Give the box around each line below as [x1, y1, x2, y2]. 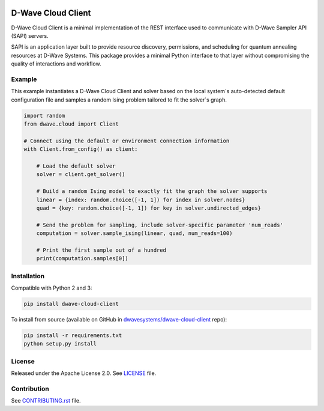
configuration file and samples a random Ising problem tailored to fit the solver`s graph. [11, 96, 227, 103]
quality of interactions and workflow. [11, 60, 101, 67]
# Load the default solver [36, 162, 116, 169]
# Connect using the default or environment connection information [23, 137, 230, 144]
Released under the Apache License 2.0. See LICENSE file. [11, 370, 157, 377]
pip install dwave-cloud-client [23, 300, 119, 307]
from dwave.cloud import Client [23, 120, 119, 127]
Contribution [11, 385, 49, 393]
